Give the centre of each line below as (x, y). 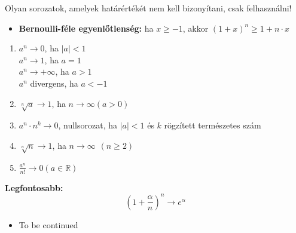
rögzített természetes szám (213, 125)
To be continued (48, 224)
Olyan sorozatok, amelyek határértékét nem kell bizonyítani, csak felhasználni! (148, 8)
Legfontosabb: (34, 187)
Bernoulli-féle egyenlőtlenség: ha (86, 28)
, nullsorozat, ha (88, 125)
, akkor (196, 28)
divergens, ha (54, 83)
